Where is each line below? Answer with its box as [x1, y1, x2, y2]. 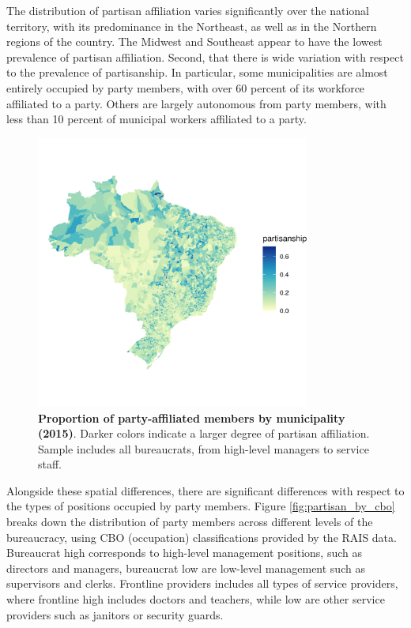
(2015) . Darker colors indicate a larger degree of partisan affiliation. [38, 425, 370, 442]
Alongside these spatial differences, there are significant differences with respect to [6, 482, 405, 498]
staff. [38, 456, 62, 472]
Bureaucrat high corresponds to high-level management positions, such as [6, 544, 362, 561]
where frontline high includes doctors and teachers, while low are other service [6, 591, 385, 607]
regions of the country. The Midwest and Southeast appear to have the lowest [6, 33, 383, 50]
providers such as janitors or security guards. [6, 606, 224, 622]
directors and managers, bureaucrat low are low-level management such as [6, 559, 365, 576]
